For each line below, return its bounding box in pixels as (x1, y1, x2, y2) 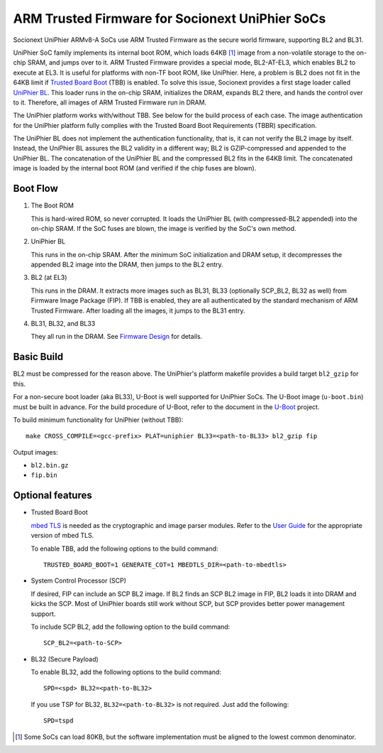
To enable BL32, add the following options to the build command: (30, 668, 221, 676)
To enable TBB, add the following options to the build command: (30, 544, 219, 553)
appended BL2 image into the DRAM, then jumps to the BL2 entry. (30, 260, 223, 269)
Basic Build (13, 351, 64, 363)
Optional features (13, 489, 92, 502)
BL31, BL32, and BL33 (30, 320, 96, 328)
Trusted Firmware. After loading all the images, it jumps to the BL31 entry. (30, 306, 245, 315)
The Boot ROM (30, 201, 74, 210)
